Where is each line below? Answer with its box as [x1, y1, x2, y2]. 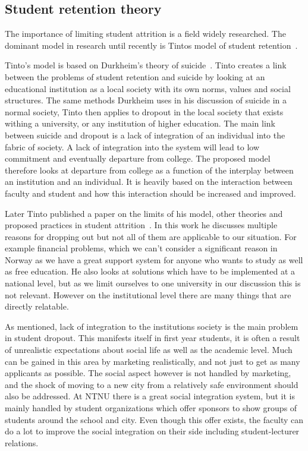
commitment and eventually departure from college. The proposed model [5, 152, 271, 165]
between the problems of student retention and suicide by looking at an [5, 70, 265, 83]
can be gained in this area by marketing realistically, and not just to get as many [5, 355, 300, 367]
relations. [5, 436, 39, 449]
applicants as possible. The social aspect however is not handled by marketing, [5, 367, 291, 379]
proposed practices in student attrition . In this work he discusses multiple [5, 219, 278, 231]
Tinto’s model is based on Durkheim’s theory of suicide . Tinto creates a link [5, 59, 287, 71]
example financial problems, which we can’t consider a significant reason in [5, 242, 278, 254]
